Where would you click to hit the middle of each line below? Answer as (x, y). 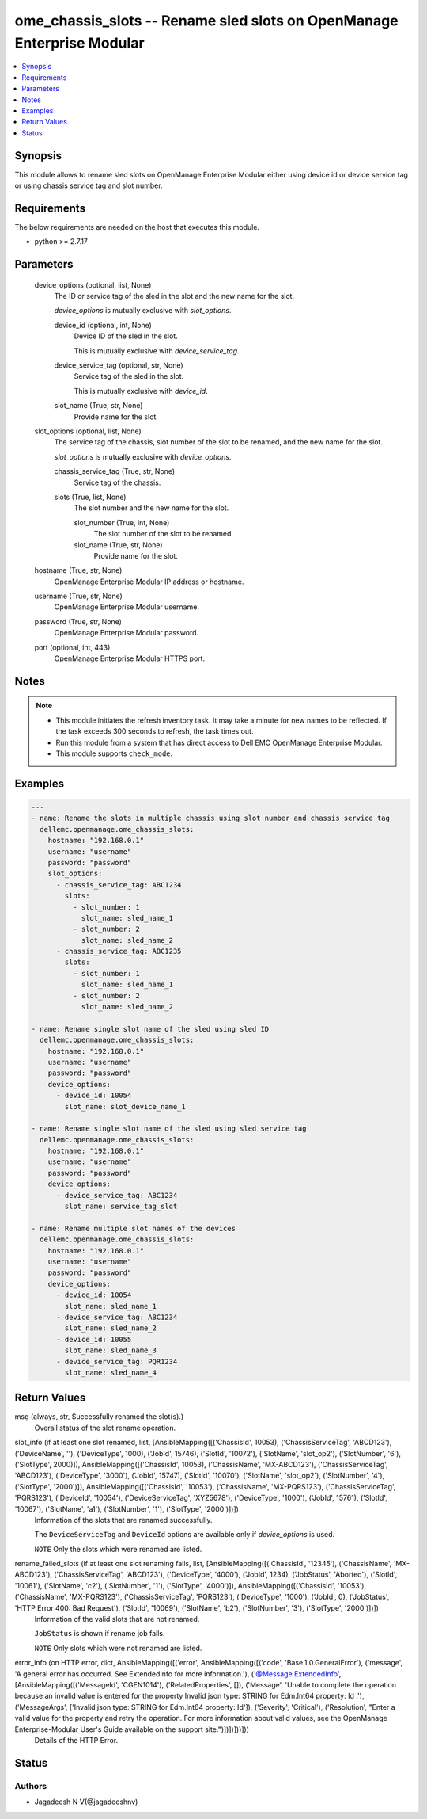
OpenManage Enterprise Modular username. (127, 607)
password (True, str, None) (78, 621)
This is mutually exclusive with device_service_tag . (157, 351)
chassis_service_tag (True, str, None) (115, 471)
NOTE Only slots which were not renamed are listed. (118, 1648)
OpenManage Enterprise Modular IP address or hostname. (149, 582)
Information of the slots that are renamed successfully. (123, 1520)
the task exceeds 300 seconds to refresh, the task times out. (155, 731)
